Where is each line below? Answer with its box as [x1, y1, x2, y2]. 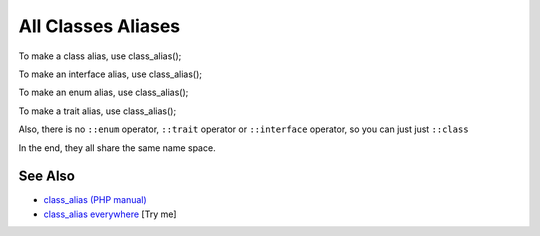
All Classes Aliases [18, 15, 181, 37]
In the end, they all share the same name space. [18, 141, 216, 154]
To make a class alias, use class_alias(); [18, 50, 182, 62]
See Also [18, 168, 75, 185]
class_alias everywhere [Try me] [43, 208, 177, 220]
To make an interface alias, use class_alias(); [18, 68, 202, 80]
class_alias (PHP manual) [43, 194, 147, 206]
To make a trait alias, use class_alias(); [18, 105, 177, 117]
